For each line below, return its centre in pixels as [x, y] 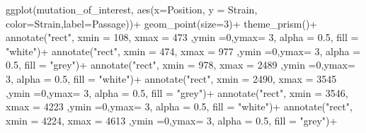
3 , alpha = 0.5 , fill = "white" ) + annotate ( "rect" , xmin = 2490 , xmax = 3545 [171, 78]
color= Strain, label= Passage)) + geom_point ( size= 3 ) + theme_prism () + [162, 23]
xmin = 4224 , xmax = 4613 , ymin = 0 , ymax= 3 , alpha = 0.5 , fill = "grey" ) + [172, 120]
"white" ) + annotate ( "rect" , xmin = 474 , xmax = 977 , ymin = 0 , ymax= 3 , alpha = [183, 51]
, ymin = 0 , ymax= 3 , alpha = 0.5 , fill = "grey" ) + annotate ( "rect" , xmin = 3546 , [177, 92]
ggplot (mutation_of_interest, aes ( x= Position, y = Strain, [132, 9]
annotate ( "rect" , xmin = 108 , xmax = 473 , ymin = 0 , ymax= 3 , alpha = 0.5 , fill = [182, 37]
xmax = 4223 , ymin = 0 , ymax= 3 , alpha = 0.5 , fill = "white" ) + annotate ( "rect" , [179, 106]
